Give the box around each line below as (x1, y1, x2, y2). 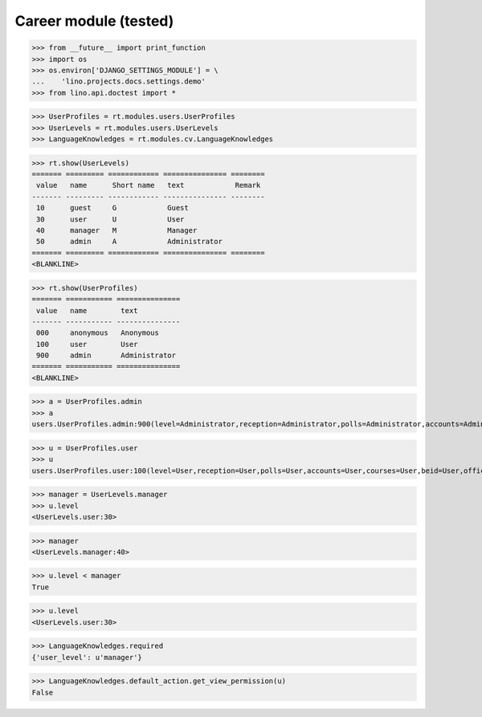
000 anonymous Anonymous (36, 328, 160, 337)
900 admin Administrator (36, 351, 177, 361)
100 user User (36, 340, 138, 348)
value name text (36, 306, 138, 315)
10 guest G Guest (36, 203, 189, 213)
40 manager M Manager (36, 226, 198, 234)
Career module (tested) (14, 12, 174, 30)
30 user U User (36, 214, 185, 224)
